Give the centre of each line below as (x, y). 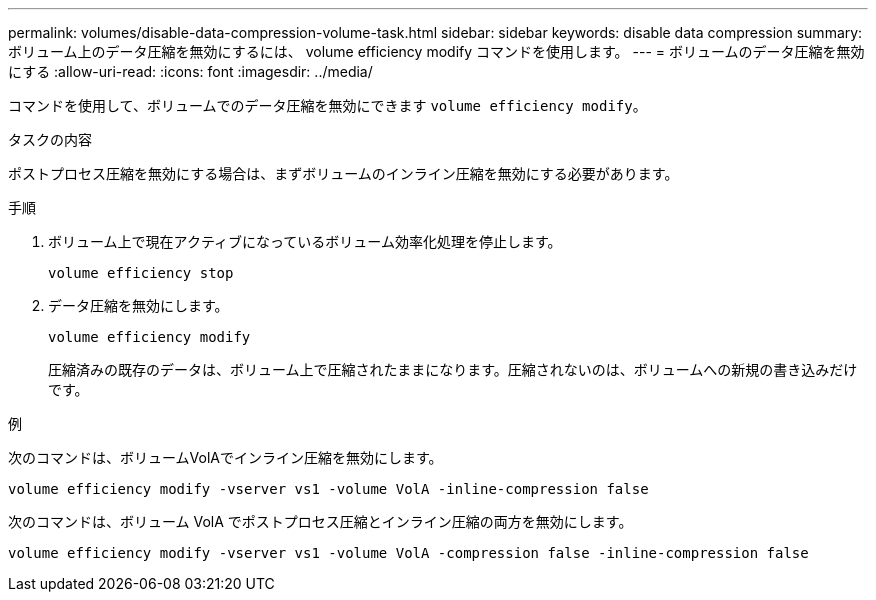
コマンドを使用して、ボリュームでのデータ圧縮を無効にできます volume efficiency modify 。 (327, 105)
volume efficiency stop (141, 273)
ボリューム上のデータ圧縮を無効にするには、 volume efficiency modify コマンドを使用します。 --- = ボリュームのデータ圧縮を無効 (436, 51)
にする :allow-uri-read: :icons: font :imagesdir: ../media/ (190, 71)
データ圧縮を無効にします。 (138, 305)
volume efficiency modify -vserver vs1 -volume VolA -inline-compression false (328, 489)
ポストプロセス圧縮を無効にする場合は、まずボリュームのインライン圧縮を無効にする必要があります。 (343, 173)
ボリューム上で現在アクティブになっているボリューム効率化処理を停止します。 (305, 241)
